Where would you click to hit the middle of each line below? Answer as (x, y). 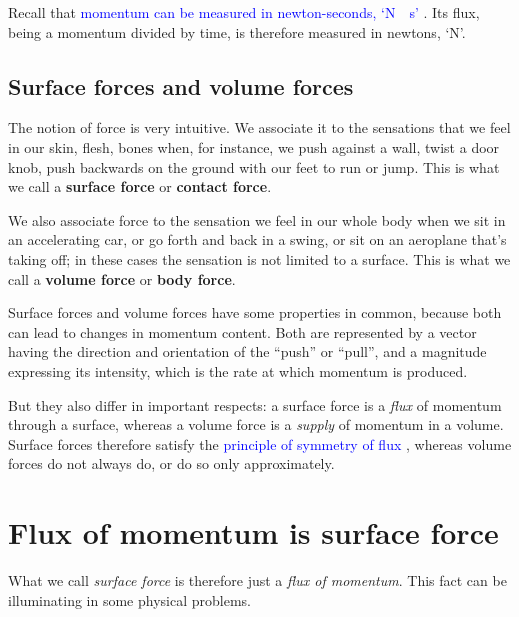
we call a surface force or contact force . (140, 186)
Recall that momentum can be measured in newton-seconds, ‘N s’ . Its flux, (244, 12)
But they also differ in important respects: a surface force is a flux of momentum (255, 404)
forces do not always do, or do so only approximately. (171, 463)
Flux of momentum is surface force (253, 532)
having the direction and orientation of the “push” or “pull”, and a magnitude (247, 351)
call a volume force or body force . (122, 278)
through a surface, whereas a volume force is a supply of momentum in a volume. (256, 424)
